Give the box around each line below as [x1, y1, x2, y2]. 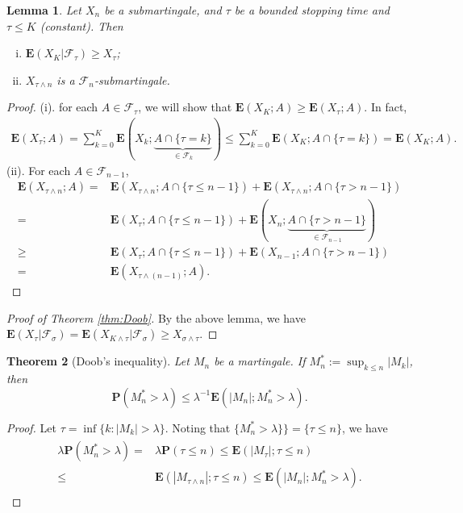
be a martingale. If [214, 352, 306, 369]
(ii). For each [6, 161, 71, 178]
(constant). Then [40, 17, 123, 34]
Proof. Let [6, 419, 56, 436]
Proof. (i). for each [6, 98, 98, 115]
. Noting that [165, 419, 231, 436]
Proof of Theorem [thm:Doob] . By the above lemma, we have [6, 309, 306, 326]
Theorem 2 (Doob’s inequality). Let [6, 352, 190, 369]
